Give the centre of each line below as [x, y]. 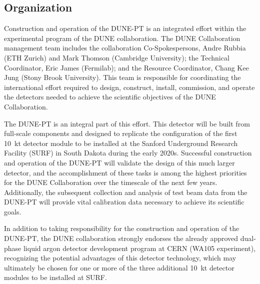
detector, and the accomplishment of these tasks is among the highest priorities [125, 172]
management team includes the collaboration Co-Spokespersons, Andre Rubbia [125, 48]
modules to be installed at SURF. [55, 277]
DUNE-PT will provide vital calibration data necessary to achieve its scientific [124, 202]
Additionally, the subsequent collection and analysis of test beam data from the [126, 192]
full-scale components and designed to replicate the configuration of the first [121, 133]
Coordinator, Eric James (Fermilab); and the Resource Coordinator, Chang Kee [126, 67]
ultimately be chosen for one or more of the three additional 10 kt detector [119, 267]
